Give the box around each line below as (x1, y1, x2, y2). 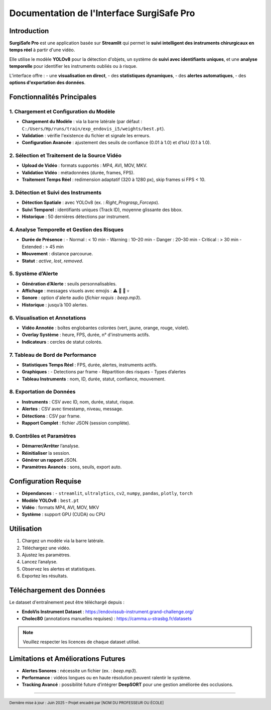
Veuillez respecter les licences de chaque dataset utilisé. (23, 639, 141, 645)
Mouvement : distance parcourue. (22, 251, 93, 257)
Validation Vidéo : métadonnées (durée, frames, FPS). (22, 169, 135, 175)
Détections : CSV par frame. (22, 413, 81, 419)
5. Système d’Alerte (9, 270, 58, 277)
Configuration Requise (9, 477, 82, 486)
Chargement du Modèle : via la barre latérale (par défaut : (22, 119, 143, 125)
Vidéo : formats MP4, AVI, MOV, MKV (22, 504, 99, 510)
